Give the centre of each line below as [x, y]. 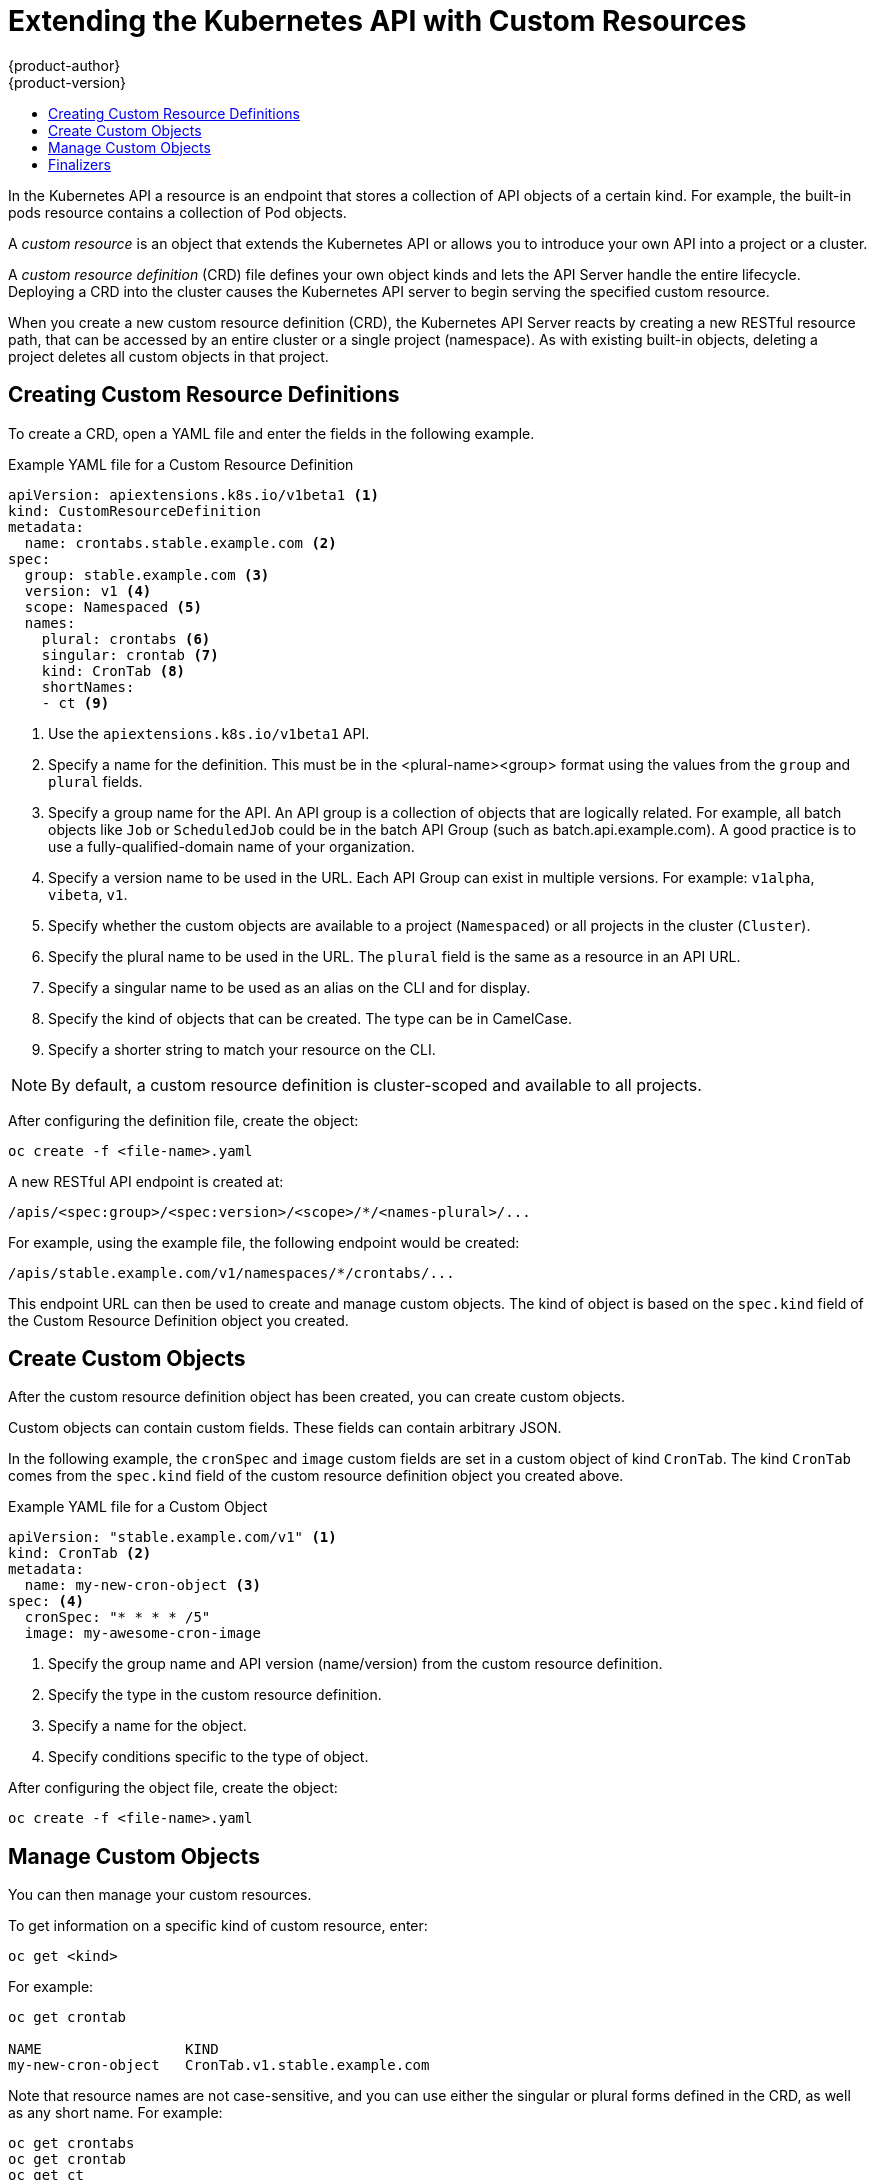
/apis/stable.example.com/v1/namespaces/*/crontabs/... [231, 1272]
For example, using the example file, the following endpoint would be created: [264, 1242]
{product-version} [67, 82]
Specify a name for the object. [147, 1726]
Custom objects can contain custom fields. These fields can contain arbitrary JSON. [285, 1428]
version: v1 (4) [88, 590]
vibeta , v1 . [88, 894]
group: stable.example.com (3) [147, 574]
